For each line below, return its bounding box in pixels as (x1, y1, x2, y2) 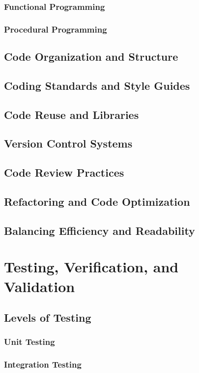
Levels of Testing (4, 310, 91, 325)
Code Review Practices (4, 165, 124, 180)
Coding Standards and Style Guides (4, 77, 190, 93)
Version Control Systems (4, 136, 133, 151)
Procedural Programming (4, 23, 107, 35)
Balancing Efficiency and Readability (4, 223, 195, 238)
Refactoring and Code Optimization (4, 193, 190, 209)
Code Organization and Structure (4, 49, 178, 64)
